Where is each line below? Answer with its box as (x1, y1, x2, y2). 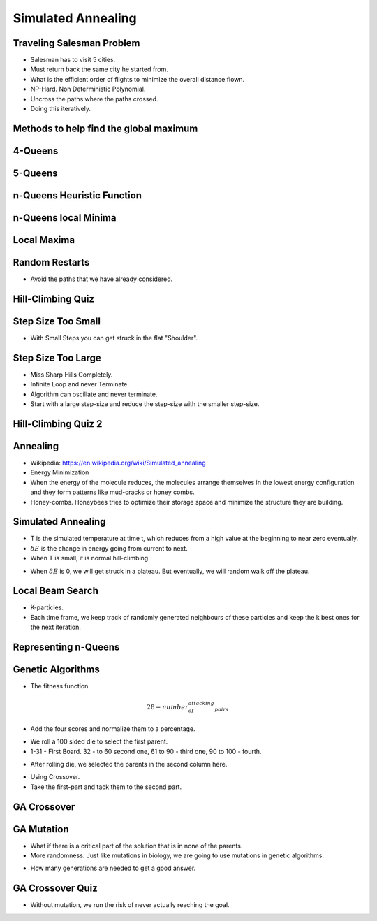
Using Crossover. (30, 773, 80, 781)
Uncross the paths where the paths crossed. (30, 94, 158, 103)
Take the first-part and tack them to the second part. (30, 783, 182, 791)
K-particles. (30, 603, 64, 611)
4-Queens (13, 145, 59, 157)
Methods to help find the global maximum (13, 122, 198, 134)
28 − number (147, 703, 188, 711)
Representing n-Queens (13, 641, 120, 653)
